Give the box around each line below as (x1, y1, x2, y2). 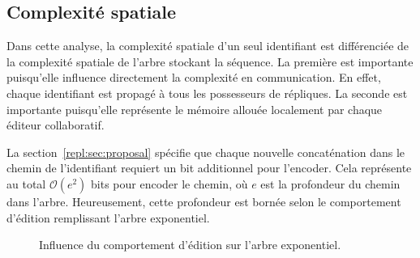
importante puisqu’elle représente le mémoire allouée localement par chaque (6, 100, 383, 117)
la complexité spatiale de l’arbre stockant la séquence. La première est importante (6, 53, 414, 70)
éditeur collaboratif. (6, 116, 105, 133)
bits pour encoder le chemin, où (91, 175, 248, 192)
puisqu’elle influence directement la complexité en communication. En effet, (6, 69, 381, 86)
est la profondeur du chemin (260, 175, 401, 192)
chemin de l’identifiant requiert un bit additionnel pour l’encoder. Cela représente (6, 159, 412, 176)
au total (6, 175, 46, 192)
